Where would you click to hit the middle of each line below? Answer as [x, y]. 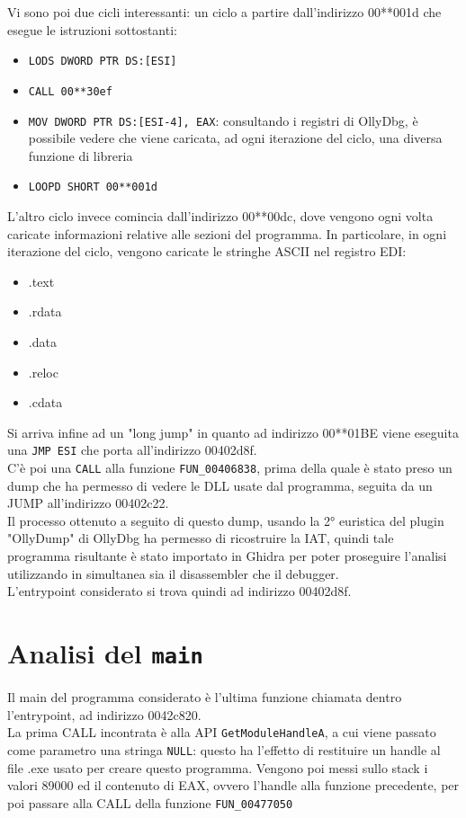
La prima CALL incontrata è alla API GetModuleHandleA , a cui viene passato [222, 732]
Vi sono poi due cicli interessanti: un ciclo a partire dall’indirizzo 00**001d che [224, 12]
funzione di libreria [81, 155]
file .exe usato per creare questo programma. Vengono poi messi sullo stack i [218, 767]
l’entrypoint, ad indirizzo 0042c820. [104, 714]
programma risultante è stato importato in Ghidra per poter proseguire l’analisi [227, 556]
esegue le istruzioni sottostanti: [92, 29]
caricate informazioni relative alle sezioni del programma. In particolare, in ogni [227, 233]
